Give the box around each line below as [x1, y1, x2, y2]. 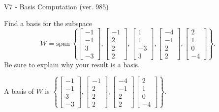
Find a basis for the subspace [4, 18, 92, 28]
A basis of [4, 86, 34, 96]
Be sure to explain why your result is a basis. [4, 59, 140, 69]
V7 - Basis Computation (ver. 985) [4, 1, 109, 11]
